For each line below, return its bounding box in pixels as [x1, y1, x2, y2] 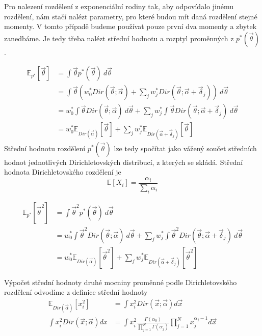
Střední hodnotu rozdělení [4, 143, 86, 153]
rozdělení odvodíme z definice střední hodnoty [4, 287, 148, 297]
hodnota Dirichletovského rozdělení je [4, 166, 121, 177]
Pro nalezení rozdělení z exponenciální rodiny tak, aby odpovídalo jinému [4, 1, 233, 11]
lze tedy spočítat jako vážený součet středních [114, 143, 257, 153]
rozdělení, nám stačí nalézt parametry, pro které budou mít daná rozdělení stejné [4, 11, 257, 21]
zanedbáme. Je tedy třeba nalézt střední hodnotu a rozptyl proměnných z [4, 33, 234, 43]
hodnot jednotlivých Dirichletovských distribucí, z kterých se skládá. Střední [4, 156, 243, 167]
